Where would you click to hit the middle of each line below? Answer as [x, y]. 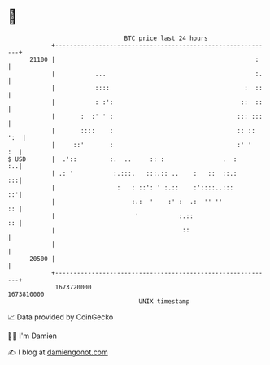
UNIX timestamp [164, 301]
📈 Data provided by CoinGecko [61, 317]
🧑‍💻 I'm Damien [33, 336]
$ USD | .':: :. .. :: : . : [122, 159]
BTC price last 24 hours [166, 38]
